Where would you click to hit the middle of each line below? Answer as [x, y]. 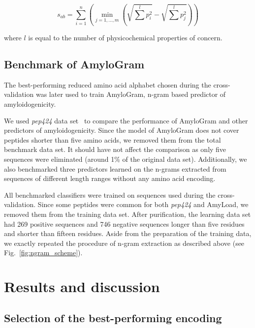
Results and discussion [82, 286]
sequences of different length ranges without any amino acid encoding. [110, 178]
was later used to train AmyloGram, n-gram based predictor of [131, 94]
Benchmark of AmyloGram [74, 64]
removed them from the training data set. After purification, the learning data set [127, 214]
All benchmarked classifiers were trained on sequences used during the [110, 194]
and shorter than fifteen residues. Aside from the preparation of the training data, [128, 233]
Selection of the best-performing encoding [113, 317]
